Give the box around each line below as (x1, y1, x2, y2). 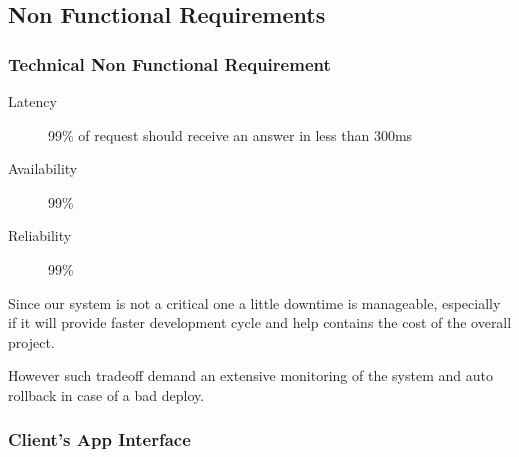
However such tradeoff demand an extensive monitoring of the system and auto (8, 365, 493, 386)
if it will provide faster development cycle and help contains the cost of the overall (8, 312, 512, 333)
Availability (8, 158, 78, 179)
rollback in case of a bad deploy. (8, 384, 205, 405)
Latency (8, 91, 57, 111)
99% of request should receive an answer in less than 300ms (48, 124, 413, 145)
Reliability (8, 225, 72, 246)
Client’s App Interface (8, 427, 191, 452)
